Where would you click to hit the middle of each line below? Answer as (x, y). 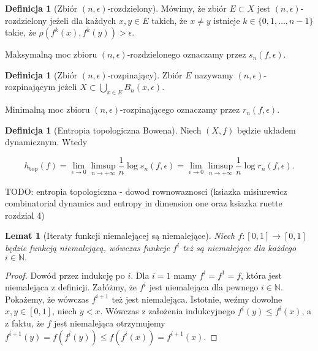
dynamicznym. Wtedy (46, 142)
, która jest (262, 275)
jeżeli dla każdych (83, 20)
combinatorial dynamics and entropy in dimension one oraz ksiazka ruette (144, 203)
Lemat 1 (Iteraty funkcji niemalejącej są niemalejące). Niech (120, 236)
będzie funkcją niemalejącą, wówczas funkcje (88, 248)
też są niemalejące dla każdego (240, 248)
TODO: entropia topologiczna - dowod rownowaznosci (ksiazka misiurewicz (146, 191)
